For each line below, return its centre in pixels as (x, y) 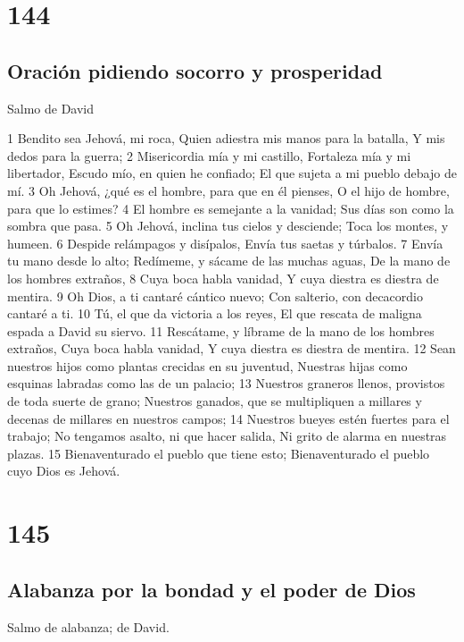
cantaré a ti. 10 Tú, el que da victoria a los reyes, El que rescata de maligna (215, 313)
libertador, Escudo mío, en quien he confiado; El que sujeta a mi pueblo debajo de (232, 173)
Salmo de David (51, 108)
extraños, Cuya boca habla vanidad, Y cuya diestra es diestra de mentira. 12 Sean (232, 348)
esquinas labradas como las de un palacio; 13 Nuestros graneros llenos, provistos (226, 383)
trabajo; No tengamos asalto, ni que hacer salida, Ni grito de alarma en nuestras (227, 436)
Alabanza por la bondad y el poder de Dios (211, 589)
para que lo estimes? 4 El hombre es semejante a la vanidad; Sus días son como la (231, 208)
